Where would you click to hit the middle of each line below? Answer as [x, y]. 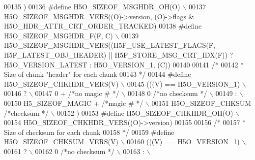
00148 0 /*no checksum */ [167, 93]
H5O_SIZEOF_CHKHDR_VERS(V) [61, 83]
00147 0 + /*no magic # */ [77, 93]
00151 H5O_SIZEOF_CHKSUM [201, 103]
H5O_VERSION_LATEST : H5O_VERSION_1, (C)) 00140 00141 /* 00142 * [124, 64]
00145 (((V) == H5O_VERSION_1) [184, 83]
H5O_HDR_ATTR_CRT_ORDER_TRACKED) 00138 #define [103, 26]
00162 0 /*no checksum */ [75, 151]
